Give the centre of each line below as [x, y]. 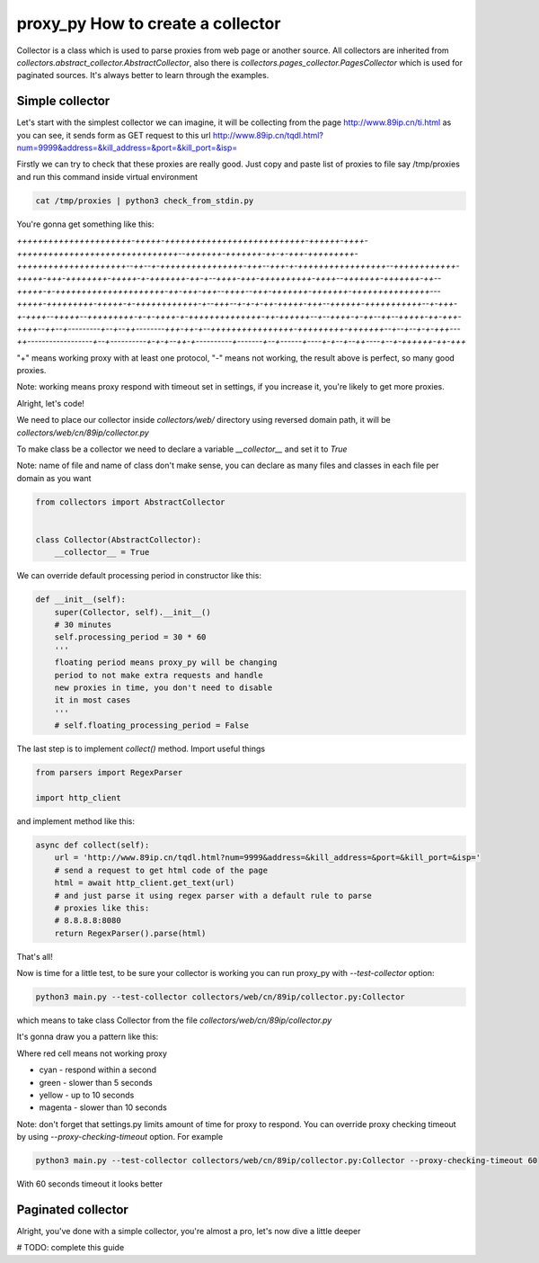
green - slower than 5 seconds [96, 1082]
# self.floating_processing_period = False [151, 726]
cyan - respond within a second [98, 1070]
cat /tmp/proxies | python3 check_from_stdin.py [145, 201]
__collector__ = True [102, 552]
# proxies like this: [102, 908]
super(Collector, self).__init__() [133, 612]
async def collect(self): [93, 845]
